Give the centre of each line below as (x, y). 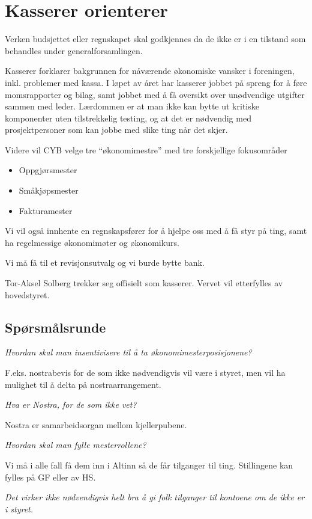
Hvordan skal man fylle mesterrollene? (76, 445)
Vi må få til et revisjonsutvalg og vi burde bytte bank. (105, 263)
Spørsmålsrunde (55, 327)
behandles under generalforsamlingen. (74, 50)
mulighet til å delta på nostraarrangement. (83, 384)
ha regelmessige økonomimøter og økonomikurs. (92, 242)
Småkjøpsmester (49, 190)
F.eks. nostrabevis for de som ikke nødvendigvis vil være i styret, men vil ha (145, 373)
